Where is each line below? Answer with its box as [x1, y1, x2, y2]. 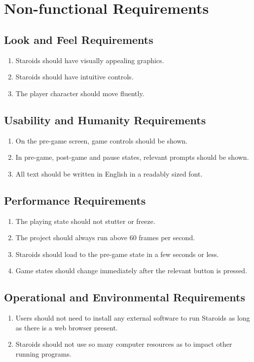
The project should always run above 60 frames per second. [15, 232, 195, 243]
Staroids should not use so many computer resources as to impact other [15, 339, 232, 349]
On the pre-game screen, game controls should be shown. [15, 135, 188, 145]
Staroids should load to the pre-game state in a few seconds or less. [15, 249, 219, 259]
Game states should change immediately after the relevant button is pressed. [15, 265, 248, 276]
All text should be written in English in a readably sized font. [15, 168, 203, 179]
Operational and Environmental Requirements [4, 290, 245, 305]
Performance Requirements [4, 192, 146, 208]
